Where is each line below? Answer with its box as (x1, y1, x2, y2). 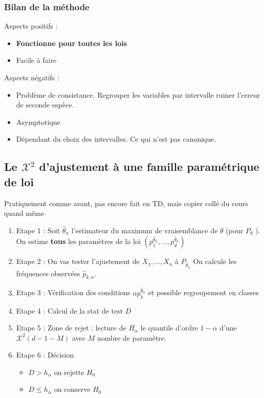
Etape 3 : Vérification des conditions (16, 287, 130, 298)
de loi (4, 173, 34, 189)
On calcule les (193, 256, 237, 267)
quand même (4, 208, 45, 218)
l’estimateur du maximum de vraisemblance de (71, 225, 218, 235)
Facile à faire (16, 55, 57, 65)
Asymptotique (16, 116, 60, 127)
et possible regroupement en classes (148, 287, 259, 298)
